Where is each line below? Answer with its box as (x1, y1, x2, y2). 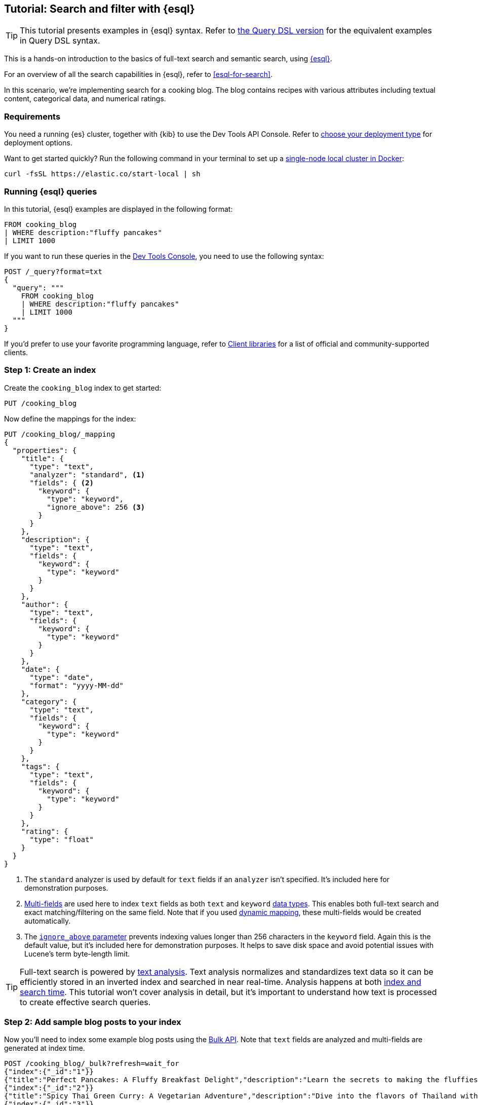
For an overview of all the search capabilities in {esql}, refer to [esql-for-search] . (4, 70, 273, 79)
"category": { (21, 697, 77, 706)
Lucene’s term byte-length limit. (24, 949, 130, 958)
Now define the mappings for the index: (4, 414, 136, 423)
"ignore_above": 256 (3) (47, 503, 145, 511)
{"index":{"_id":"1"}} (4, 1068, 94, 1076)
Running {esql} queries (4, 186, 97, 197)
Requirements (4, 111, 61, 122)
